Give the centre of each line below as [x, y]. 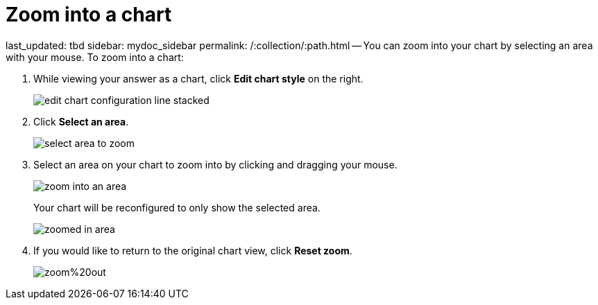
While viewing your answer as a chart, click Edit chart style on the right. [198, 78]
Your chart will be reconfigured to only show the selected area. [177, 207]
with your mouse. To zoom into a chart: [95, 57]
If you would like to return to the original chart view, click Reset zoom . [193, 250]
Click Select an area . [81, 121]
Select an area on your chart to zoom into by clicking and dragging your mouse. [215, 164]
